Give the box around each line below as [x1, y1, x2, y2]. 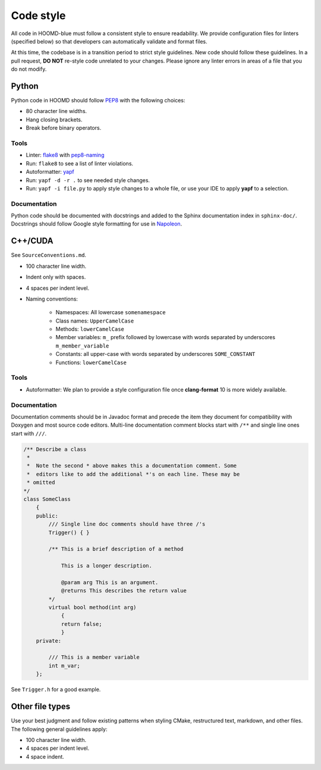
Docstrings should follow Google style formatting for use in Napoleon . [11, 220, 182, 227]
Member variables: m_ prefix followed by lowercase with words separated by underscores [55, 334, 276, 341]
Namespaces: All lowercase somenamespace [55, 309, 166, 316]
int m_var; [48, 662, 80, 669]
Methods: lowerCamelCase [55, 325, 125, 333]
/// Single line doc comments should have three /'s [48, 521, 206, 528]
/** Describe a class [23, 446, 87, 452]
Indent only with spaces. [26, 274, 86, 281]
